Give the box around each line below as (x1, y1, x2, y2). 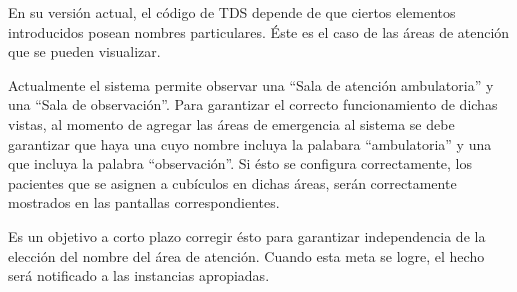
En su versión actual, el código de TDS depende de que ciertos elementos (8, 2, 456, 22)
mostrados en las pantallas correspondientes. (8, 192, 280, 213)
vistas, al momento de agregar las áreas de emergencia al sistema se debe (8, 113, 455, 134)
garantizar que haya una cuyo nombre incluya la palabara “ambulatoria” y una (8, 133, 492, 154)
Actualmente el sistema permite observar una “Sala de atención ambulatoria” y (8, 74, 494, 95)
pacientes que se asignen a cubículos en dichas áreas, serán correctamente (8, 172, 457, 193)
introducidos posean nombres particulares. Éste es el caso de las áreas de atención (8, 21, 510, 42)
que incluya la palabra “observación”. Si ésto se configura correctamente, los (8, 153, 473, 174)
